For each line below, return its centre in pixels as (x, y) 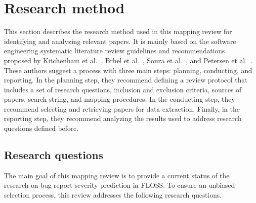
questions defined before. (41, 128)
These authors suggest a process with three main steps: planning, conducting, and (128, 70)
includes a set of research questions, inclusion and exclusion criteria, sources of (123, 89)
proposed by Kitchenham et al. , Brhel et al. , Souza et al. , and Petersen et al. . (128, 60)
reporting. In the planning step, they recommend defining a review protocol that (126, 80)
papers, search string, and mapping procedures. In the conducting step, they (120, 99)
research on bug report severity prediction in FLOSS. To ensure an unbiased (120, 185)
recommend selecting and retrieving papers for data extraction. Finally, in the (122, 108)
